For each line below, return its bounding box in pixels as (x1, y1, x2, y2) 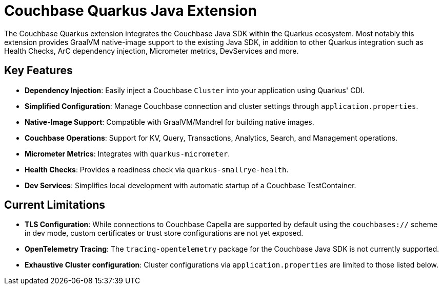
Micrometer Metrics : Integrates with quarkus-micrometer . (25, 149, 230, 158)
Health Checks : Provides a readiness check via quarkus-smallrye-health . (25, 165, 289, 174)
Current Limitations (4, 198, 106, 212)
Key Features (4, 64, 73, 77)
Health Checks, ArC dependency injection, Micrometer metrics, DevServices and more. (4, 46, 299, 55)
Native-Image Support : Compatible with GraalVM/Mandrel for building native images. (25, 117, 314, 126)
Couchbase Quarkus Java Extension (4, 2, 257, 19)
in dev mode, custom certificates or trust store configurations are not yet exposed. (25, 229, 304, 238)
